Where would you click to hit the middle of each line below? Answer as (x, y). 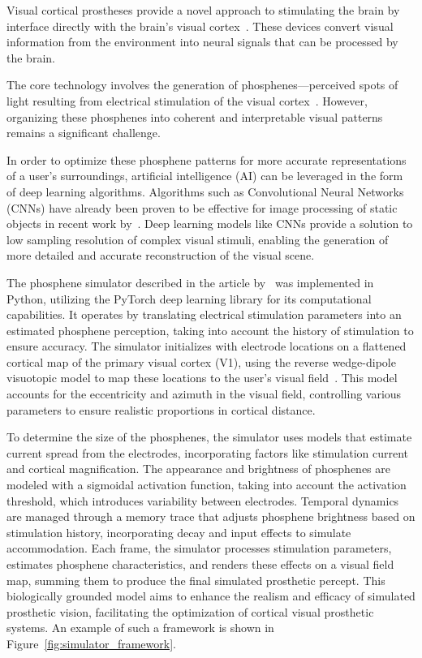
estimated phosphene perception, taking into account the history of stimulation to (210, 330)
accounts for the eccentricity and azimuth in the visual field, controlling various (204, 394)
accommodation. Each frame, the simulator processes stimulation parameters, (199, 548)
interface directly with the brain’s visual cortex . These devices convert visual (200, 26)
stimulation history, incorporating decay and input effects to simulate (179, 532)
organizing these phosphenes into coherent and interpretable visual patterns (195, 116)
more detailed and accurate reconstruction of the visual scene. (161, 255)
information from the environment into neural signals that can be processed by (202, 42)
